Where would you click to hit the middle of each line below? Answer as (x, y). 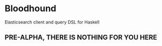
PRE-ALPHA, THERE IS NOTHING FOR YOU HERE (81, 37)
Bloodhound (31, 9)
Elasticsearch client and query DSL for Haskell (52, 22)
